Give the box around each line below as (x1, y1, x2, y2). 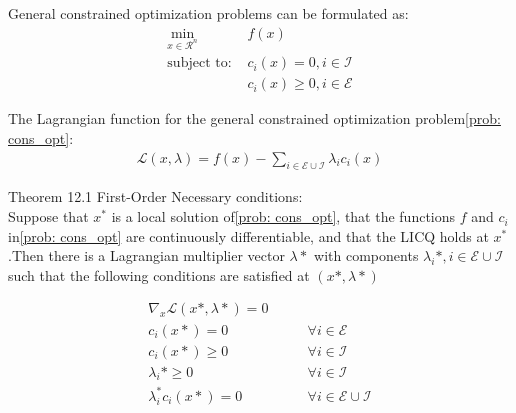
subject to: (167, 56, 232, 71)
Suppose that (8, 206, 89, 227)
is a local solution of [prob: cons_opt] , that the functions (111, 206, 456, 227)
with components (314, 245, 419, 266)
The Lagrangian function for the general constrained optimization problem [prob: (8, 108, 501, 129)
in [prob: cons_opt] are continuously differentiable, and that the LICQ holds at (8, 225, 489, 246)
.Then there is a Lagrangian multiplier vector (8, 245, 285, 266)
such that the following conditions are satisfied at (8, 264, 310, 285)
